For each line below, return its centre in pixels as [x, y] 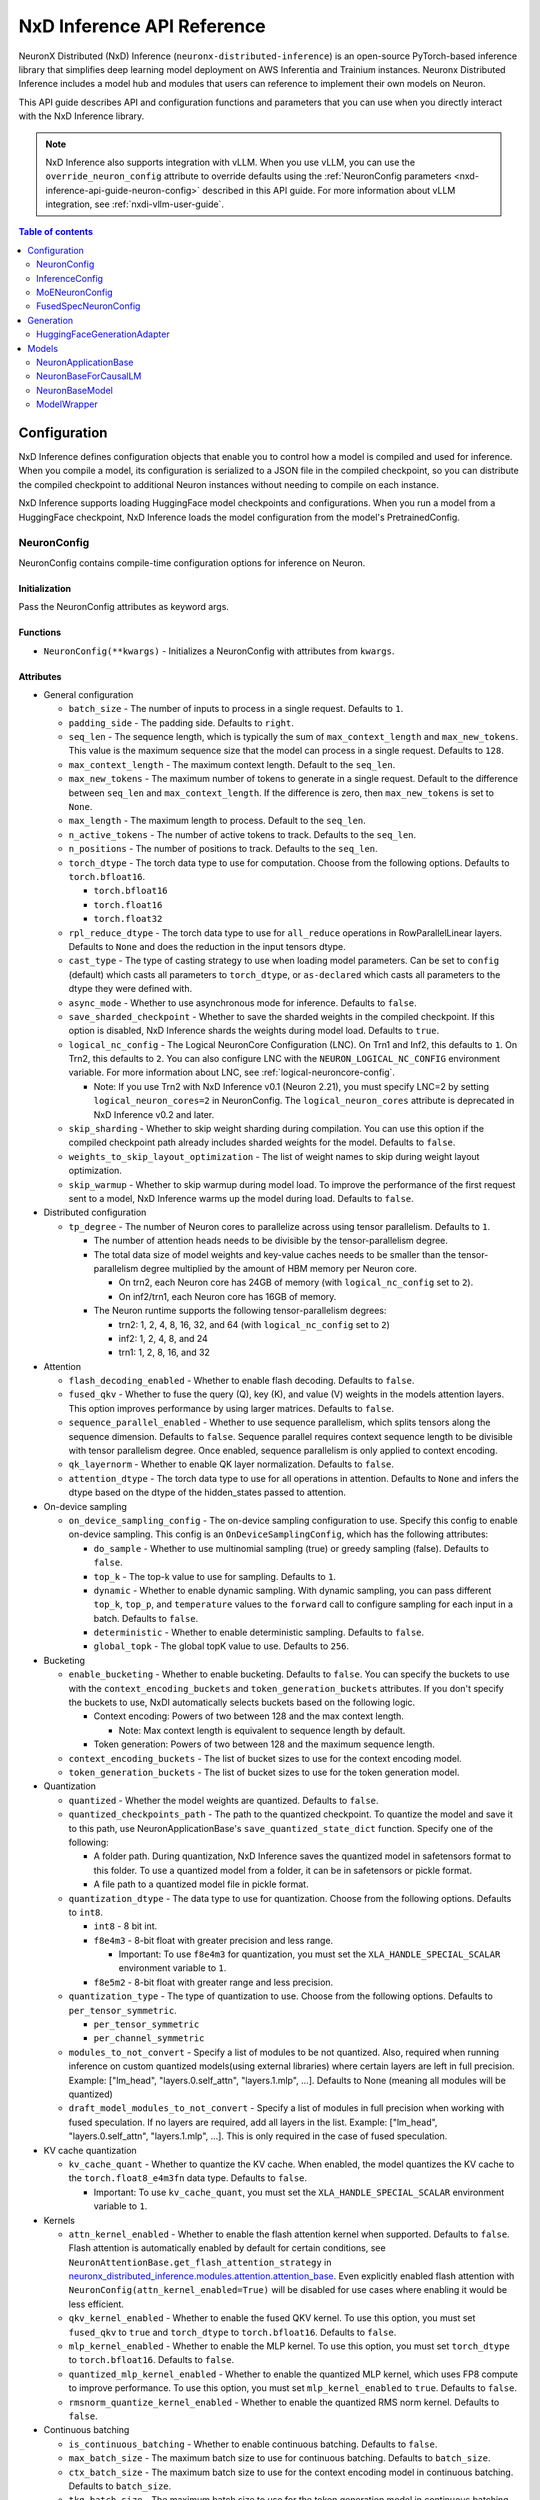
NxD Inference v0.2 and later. [154, 1114]
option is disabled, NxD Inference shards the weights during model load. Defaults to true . [254, 1031]
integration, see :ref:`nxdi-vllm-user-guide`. [135, 204]
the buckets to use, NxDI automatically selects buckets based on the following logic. [242, 1702]
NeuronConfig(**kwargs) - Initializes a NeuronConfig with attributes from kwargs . [219, 651]
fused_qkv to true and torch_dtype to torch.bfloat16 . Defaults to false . [232, 2332]
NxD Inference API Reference [142, 26]
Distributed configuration [95, 1212]
